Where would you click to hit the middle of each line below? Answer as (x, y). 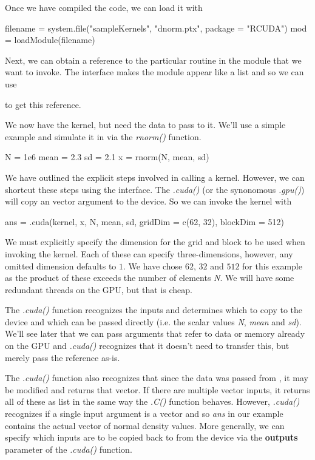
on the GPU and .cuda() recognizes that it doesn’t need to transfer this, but (147, 346)
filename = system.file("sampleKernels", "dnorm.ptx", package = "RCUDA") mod (156, 28)
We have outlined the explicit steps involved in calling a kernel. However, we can (155, 177)
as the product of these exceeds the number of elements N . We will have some (150, 278)
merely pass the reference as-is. (63, 357)
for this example (272, 266)
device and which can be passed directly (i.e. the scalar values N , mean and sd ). (153, 321)
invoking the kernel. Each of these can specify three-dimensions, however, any (149, 253)
